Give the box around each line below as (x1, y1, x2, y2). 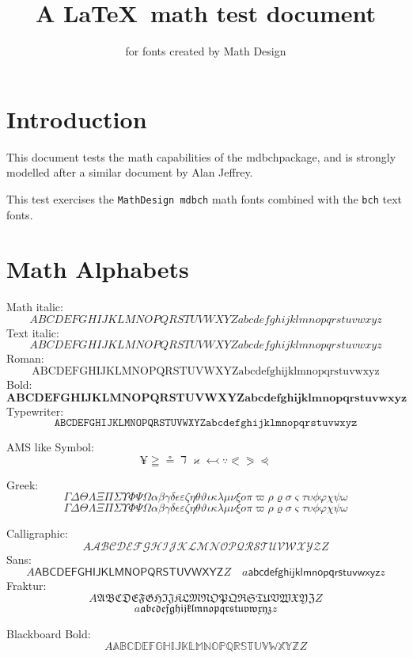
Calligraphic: (6, 525, 68, 542)
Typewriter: (6, 402, 64, 419)
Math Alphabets (6, 253, 189, 285)
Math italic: (6, 299, 63, 315)
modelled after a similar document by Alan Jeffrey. (6, 164, 253, 181)
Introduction (6, 102, 147, 135)
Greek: (6, 476, 39, 493)
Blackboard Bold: (6, 626, 91, 642)
